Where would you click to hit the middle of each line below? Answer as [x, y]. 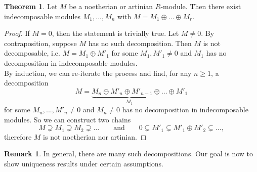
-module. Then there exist [201, 6]
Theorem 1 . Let [31, 6]
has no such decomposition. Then [140, 43]
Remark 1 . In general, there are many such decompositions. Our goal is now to [129, 154]
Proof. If [17, 33]
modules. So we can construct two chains [68, 119]
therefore [18, 136]
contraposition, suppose [40, 43]
